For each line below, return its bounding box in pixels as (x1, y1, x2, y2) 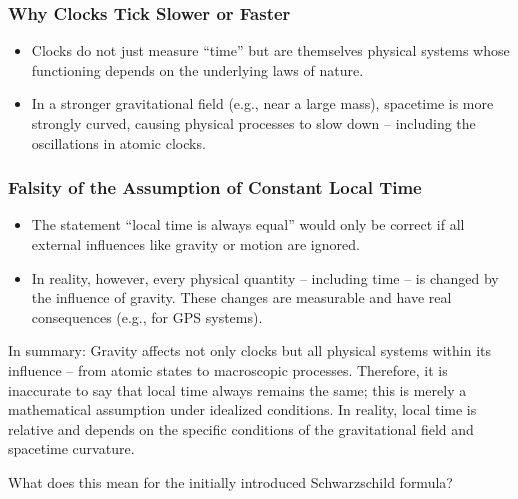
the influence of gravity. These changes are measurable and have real (31, 287, 452, 308)
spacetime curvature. (8, 438, 135, 459)
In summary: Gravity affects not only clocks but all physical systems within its (8, 340, 491, 361)
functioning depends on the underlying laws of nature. (31, 59, 364, 80)
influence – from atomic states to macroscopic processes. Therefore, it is (8, 359, 448, 380)
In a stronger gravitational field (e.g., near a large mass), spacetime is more (31, 93, 494, 114)
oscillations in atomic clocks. (31, 132, 206, 153)
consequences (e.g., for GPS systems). (31, 306, 263, 327)
